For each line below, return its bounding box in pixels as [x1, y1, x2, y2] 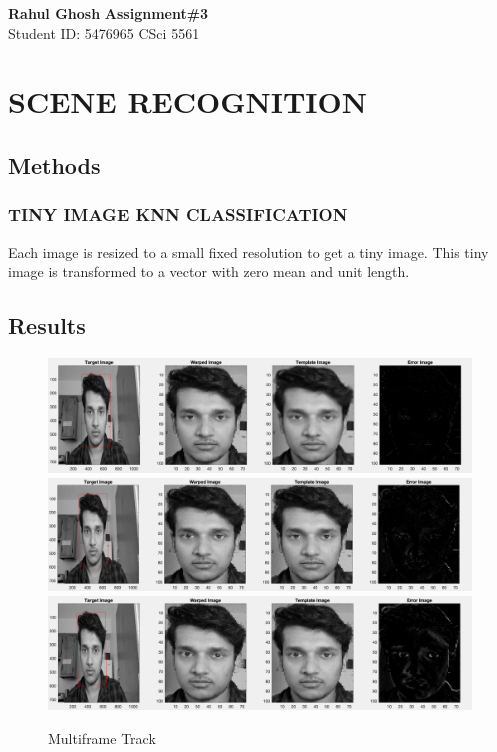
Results [8, 310, 86, 341]
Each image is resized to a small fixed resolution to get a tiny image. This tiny [8, 241, 489, 262]
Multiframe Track [48, 727, 156, 748]
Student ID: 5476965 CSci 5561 [8, 22, 200, 43]
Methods [8, 149, 101, 180]
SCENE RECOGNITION [8, 81, 367, 122]
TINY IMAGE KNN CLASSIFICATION [8, 202, 348, 227]
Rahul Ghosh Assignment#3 [8, 3, 209, 23]
